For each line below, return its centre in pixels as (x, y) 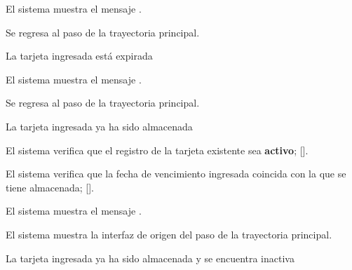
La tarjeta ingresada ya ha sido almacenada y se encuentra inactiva (150, 258)
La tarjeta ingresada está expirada (79, 56)
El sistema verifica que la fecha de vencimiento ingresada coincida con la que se (176, 174)
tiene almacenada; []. (50, 187)
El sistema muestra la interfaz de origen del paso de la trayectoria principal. (169, 234)
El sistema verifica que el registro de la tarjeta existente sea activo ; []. (157, 150)
